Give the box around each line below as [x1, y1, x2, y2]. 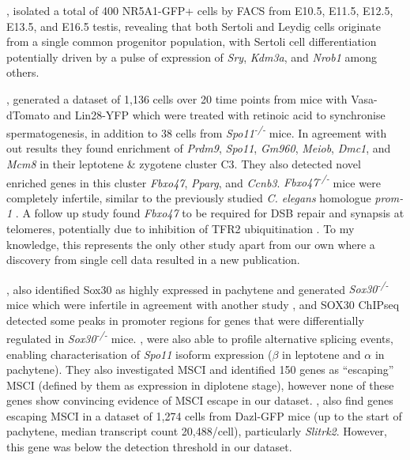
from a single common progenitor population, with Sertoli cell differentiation [6, 33, 377, 50]
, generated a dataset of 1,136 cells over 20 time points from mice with [6, 90, 348, 107]
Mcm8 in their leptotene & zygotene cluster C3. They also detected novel [6, 156, 361, 172]
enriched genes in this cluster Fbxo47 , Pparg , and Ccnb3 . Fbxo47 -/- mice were [6, 172, 381, 190]
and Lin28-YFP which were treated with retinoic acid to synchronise [53, 106, 386, 123]
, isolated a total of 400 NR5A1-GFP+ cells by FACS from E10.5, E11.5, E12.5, [6, 2, 393, 18]
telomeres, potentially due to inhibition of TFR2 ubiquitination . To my [6, 221, 355, 237]
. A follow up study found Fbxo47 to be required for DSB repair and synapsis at [15, 205, 404, 221]
